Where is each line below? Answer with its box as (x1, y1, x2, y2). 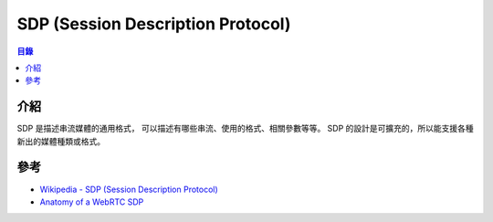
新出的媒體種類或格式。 (16, 135, 105, 146)
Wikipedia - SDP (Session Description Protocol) (39, 184, 218, 195)
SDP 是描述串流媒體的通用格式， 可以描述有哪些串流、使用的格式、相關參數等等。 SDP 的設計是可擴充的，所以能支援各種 (16, 123, 474, 134)
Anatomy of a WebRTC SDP (39, 196, 144, 207)
